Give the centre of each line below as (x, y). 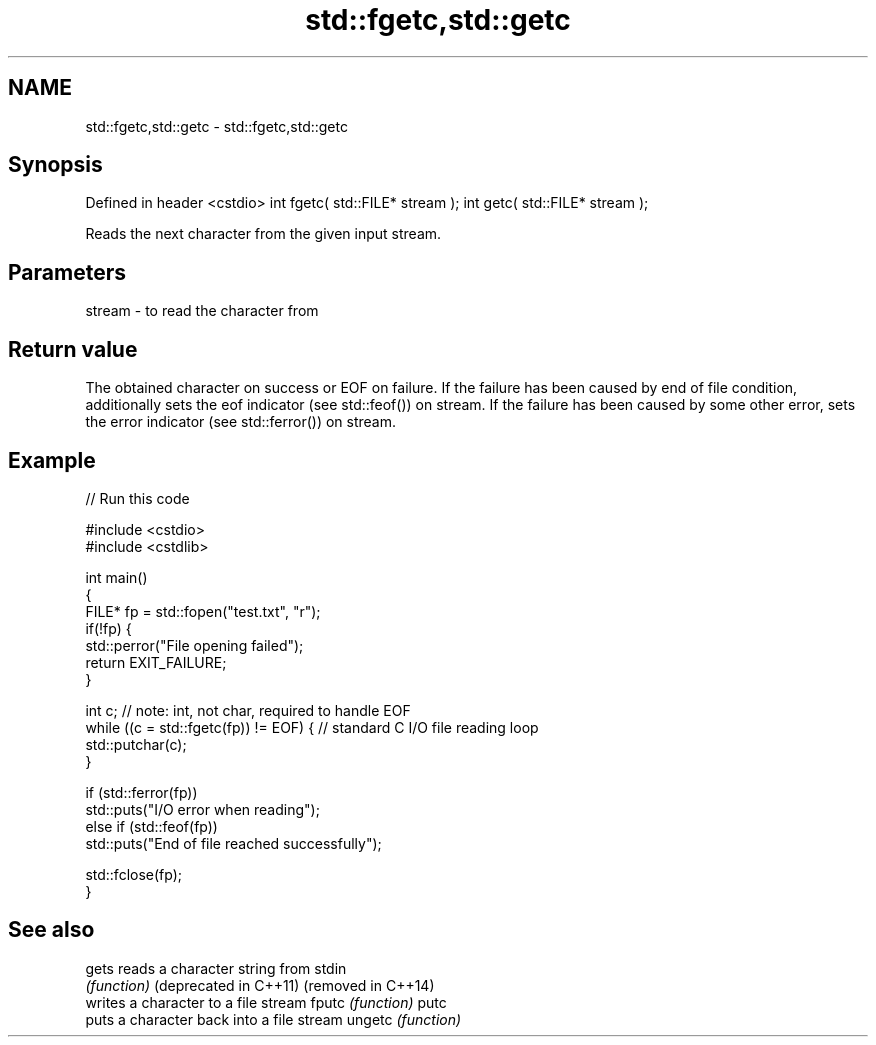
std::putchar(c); (136, 744)
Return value (73, 349)
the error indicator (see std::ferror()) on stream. (240, 422)
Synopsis (55, 165)
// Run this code (137, 498)
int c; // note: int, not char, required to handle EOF (248, 710)
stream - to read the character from (202, 311)
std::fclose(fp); (134, 874)
